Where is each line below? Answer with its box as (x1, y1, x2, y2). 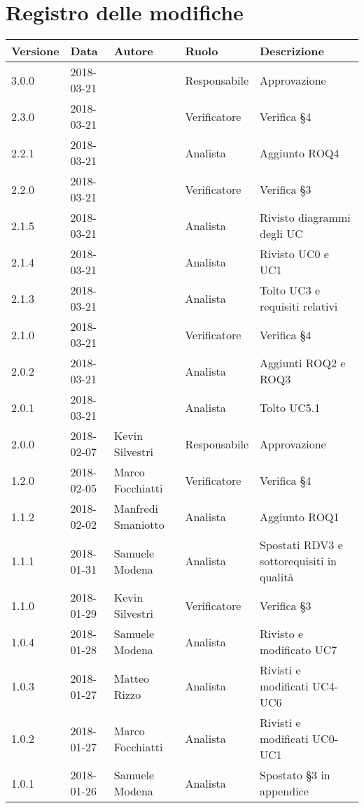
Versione (11, 43, 59, 59)
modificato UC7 (260, 642, 337, 658)
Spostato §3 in (260, 767, 330, 784)
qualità (260, 569, 294, 586)
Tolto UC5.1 (260, 399, 321, 416)
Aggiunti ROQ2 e (260, 355, 346, 371)
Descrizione (260, 43, 324, 59)
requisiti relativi (260, 298, 338, 315)
